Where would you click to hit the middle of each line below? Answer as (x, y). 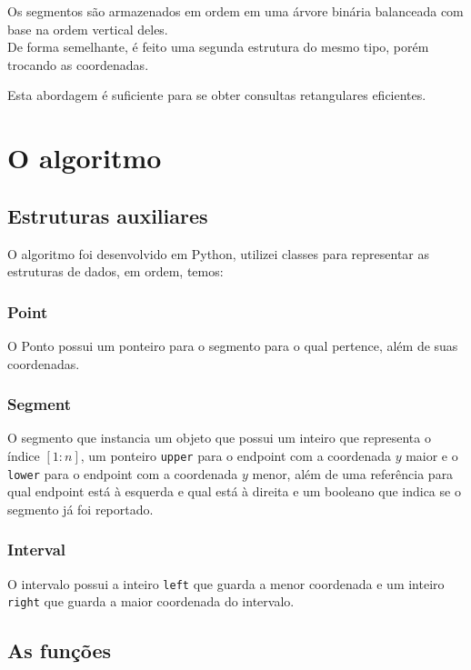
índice (24, 455)
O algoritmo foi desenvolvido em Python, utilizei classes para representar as (219, 253)
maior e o (432, 455)
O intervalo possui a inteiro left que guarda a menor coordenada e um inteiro (226, 583)
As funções (60, 650)
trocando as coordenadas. (78, 64)
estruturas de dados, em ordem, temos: (115, 271)
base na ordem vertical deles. (88, 29)
